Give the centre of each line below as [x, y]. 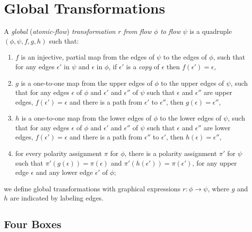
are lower [217, 127]
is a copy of [143, 66]
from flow [137, 31]
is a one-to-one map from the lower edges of [87, 118]
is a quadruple [211, 31]
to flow [170, 31]
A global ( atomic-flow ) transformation [60, 31]
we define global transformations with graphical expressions [92, 188]
